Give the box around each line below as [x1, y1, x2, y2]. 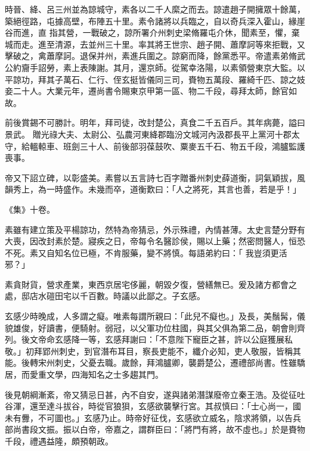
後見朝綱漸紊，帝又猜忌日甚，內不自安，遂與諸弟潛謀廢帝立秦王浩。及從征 [5, 388, 297, 400]
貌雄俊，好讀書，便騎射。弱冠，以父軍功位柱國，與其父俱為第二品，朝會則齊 [5, 321, 305, 334]
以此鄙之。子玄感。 [129, 290, 205, 302]
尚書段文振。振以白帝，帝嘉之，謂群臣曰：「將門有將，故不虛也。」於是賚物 [13, 423, 305, 436]
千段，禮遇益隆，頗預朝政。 [5, 435, 113, 447]
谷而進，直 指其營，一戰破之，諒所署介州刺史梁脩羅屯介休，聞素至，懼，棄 [5, 26, 300, 39]
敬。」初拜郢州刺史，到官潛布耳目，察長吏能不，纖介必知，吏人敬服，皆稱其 [5, 344, 301, 357]
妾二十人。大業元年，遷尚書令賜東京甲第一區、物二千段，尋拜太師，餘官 [5, 85, 289, 97]
